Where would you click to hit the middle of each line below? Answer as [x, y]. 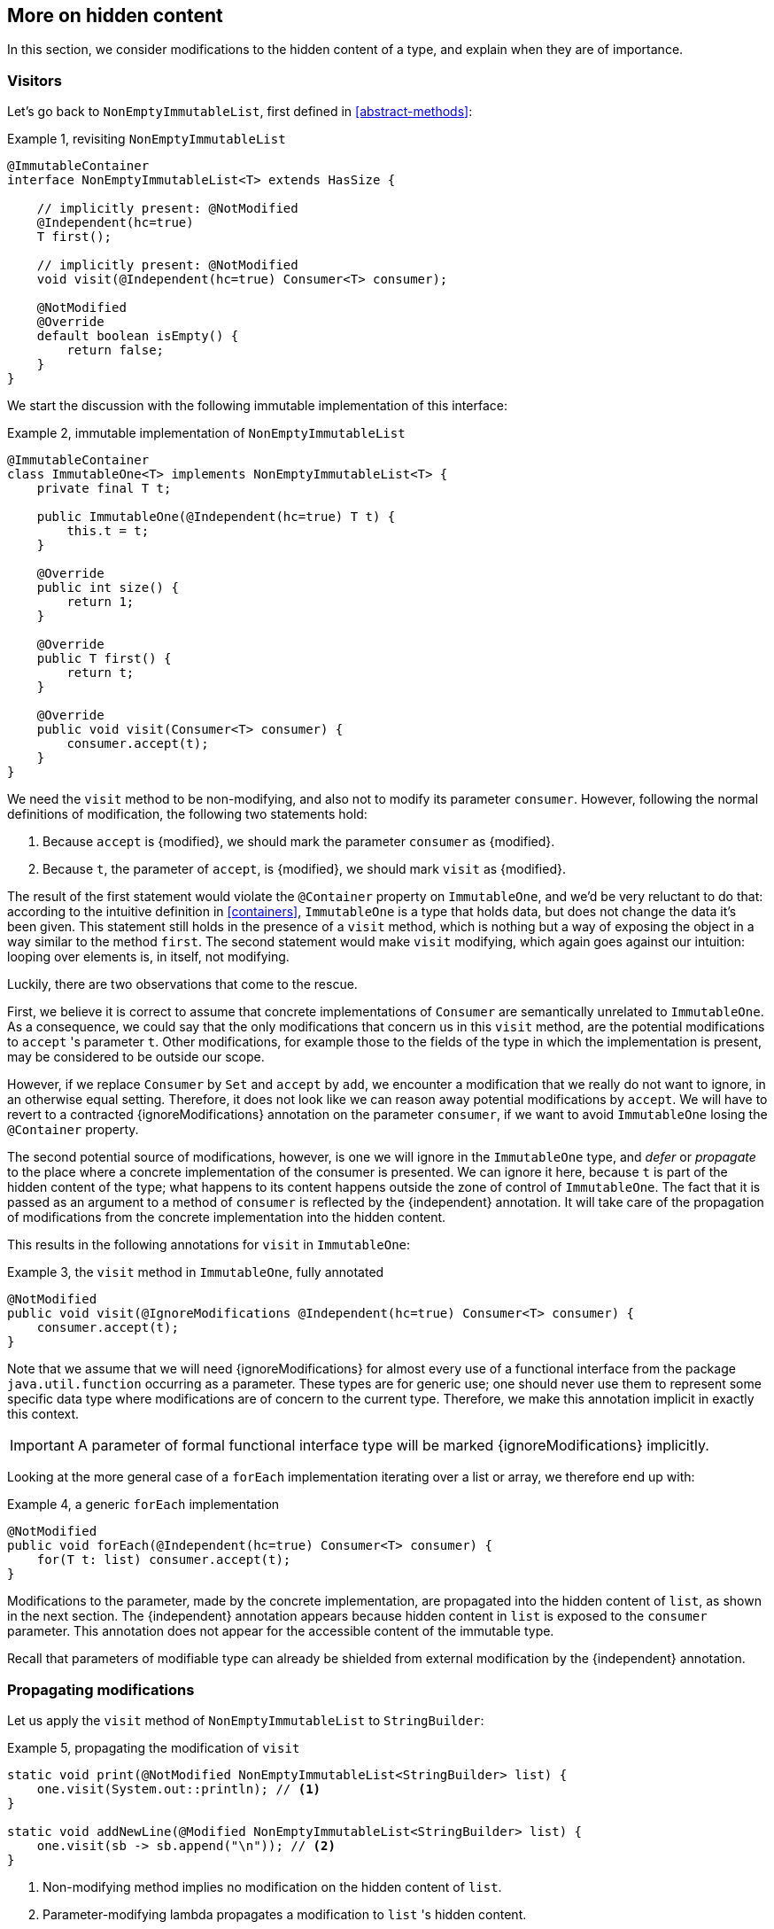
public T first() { [104, 659]
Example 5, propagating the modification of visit [154, 1747]
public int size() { [108, 588]
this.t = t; [108, 531]
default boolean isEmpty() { [138, 336]
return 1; [101, 602]
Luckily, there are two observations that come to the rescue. [182, 984]
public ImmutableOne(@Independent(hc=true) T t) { [216, 517]
